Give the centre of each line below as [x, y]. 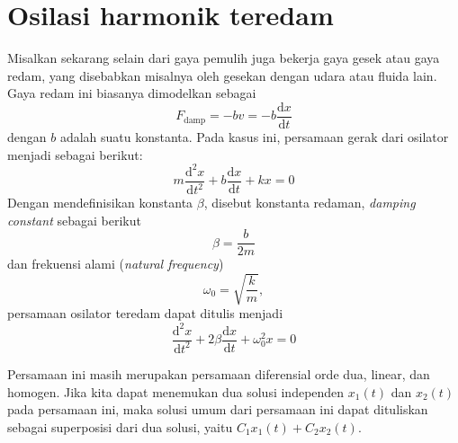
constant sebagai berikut [74, 220]
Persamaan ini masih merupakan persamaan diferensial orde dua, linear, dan [219, 373]
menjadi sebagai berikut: [75, 154]
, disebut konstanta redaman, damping [310, 203]
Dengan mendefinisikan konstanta [100, 203]
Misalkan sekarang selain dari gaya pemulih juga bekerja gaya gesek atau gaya [224, 58]
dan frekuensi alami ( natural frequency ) [116, 264]
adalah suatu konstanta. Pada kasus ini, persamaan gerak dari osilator [254, 136]
